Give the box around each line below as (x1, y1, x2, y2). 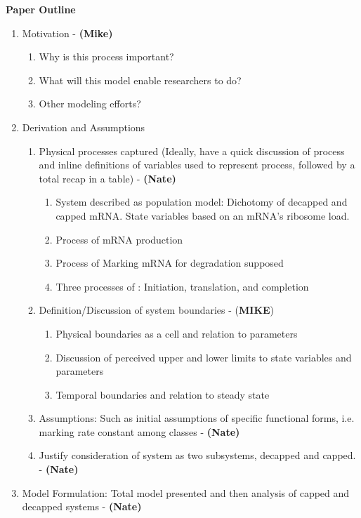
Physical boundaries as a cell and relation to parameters (55, 326, 298, 340)
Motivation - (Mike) (22, 25, 113, 40)
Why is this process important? (39, 49, 174, 64)
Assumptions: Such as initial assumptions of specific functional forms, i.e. (39, 411, 355, 425)
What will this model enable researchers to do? (39, 72, 242, 87)
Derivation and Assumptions (22, 119, 145, 134)
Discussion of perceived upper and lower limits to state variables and (55, 350, 352, 364)
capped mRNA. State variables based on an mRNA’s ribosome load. (55, 208, 350, 223)
